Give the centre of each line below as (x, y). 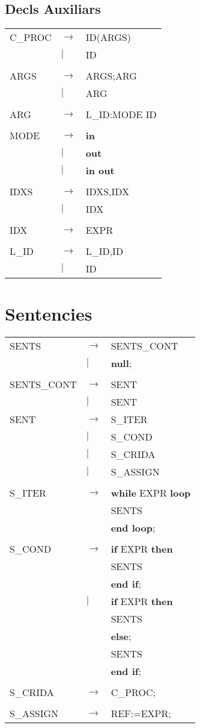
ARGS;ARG (111, 76)
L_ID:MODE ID (121, 115)
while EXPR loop (151, 493)
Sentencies (49, 314)
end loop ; (133, 528)
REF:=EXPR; (141, 714)
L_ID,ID (105, 251)
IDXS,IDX (108, 192)
